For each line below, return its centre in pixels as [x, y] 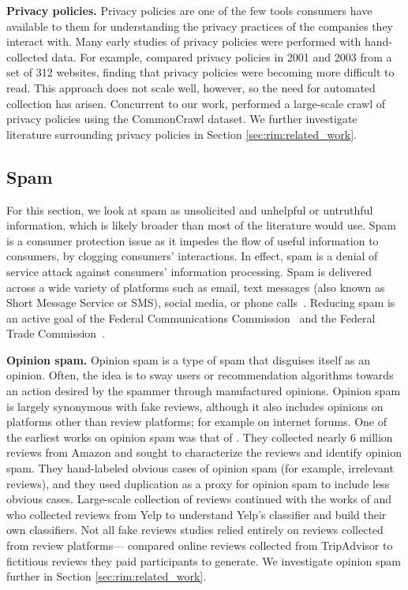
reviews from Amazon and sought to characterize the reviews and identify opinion [204, 452]
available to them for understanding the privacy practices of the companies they [200, 26]
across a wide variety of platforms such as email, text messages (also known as [196, 287]
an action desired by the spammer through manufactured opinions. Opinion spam [204, 391]
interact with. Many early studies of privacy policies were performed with [184, 41]
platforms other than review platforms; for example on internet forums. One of [197, 422]
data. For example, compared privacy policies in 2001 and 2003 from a [222, 56]
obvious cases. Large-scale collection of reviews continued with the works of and [199, 499]
